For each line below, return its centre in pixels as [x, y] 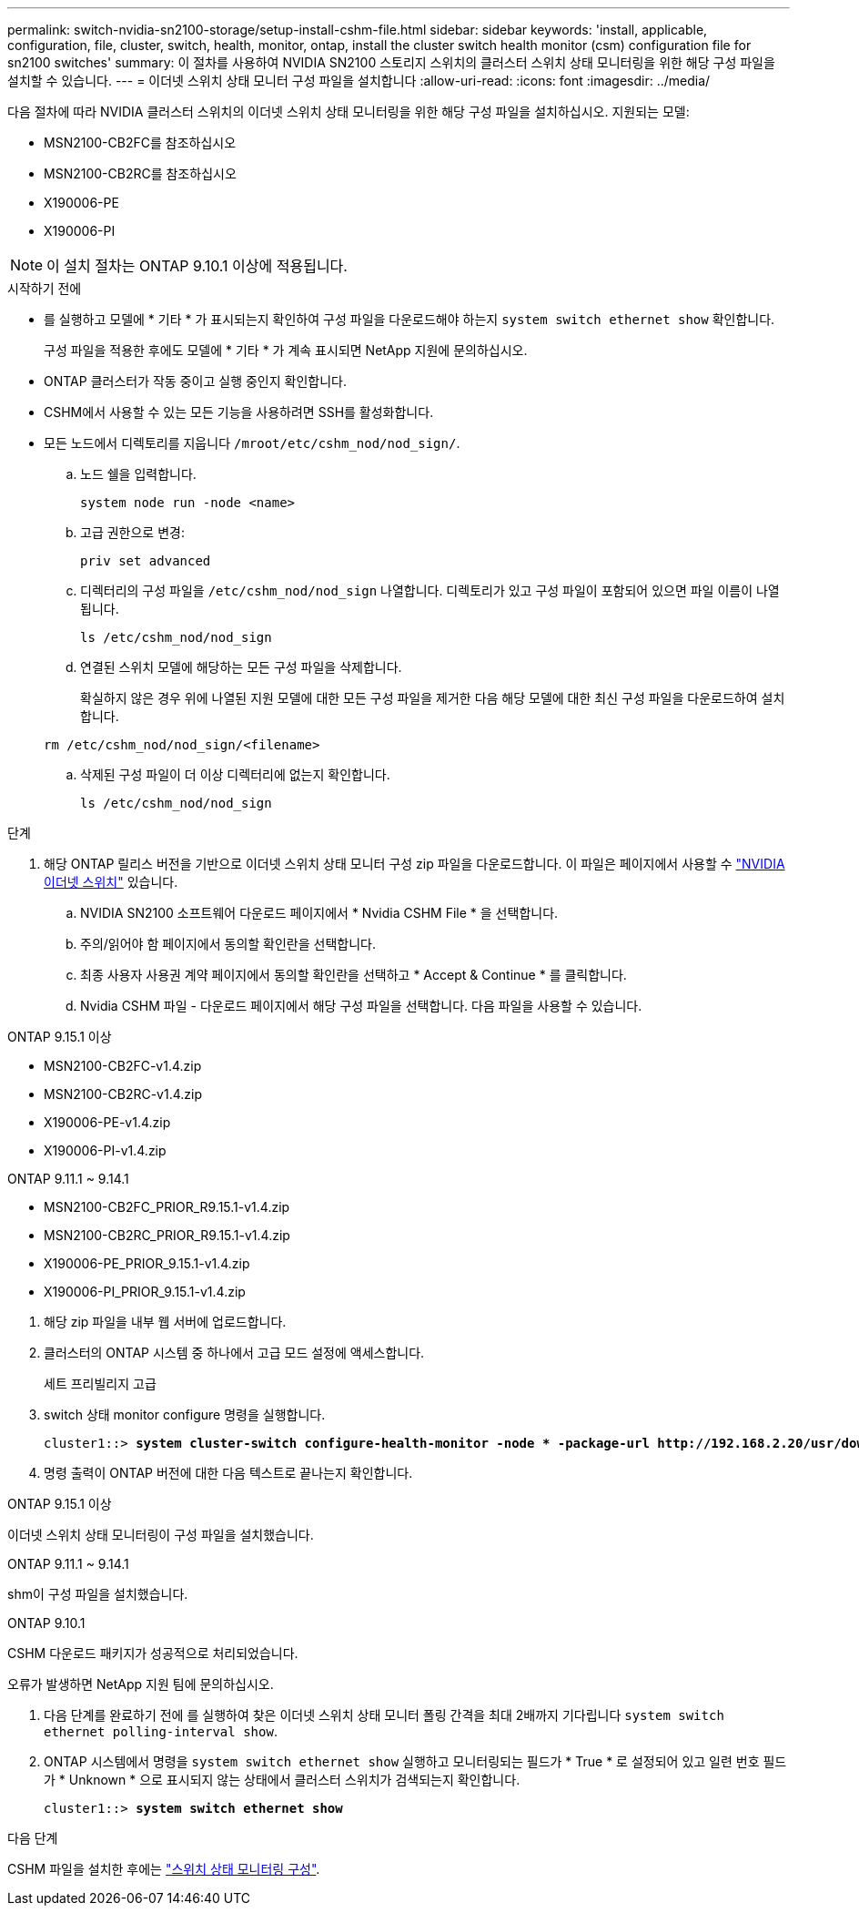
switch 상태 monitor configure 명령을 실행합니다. [185, 1414]
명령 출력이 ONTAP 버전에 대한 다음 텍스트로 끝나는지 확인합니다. [228, 1473]
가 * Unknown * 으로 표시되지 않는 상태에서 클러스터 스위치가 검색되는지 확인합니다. [282, 1780]
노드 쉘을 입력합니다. [138, 474]
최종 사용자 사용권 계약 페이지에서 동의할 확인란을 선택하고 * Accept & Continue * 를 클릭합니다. [354, 975]
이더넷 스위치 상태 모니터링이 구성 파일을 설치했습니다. [161, 1535]
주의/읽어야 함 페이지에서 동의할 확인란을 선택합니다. [228, 944]
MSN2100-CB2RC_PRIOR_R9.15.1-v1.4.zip [167, 1235]
